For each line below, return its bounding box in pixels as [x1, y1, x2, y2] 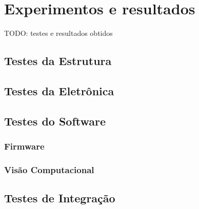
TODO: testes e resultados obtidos [4, 28, 113, 38]
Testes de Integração [4, 190, 115, 206]
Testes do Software [4, 113, 106, 129]
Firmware [4, 139, 45, 152]
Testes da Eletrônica [4, 82, 114, 98]
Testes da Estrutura [4, 53, 112, 69]
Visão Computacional [4, 163, 94, 176]
